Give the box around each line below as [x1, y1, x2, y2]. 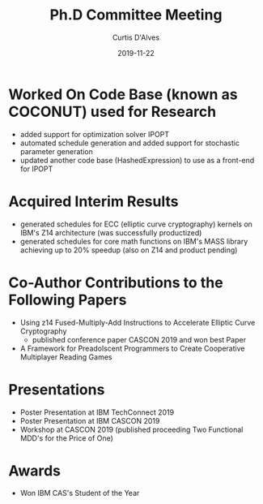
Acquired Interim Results [8, 192, 179, 210]
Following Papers [8, 291, 127, 309]
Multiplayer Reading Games [19, 351, 112, 362]
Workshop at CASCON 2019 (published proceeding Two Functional [19, 424, 244, 434]
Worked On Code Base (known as [8, 85, 238, 103]
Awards [8, 461, 62, 480]
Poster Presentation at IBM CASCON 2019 [19, 416, 160, 425]
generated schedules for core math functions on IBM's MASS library [19, 236, 248, 246]
